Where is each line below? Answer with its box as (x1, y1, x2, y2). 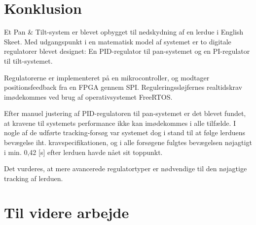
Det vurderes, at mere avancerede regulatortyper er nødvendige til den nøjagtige (4, 163, 247, 174)
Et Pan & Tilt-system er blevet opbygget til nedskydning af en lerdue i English (4, 27, 244, 37)
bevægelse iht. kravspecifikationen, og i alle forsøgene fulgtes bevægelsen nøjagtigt (4, 137, 252, 148)
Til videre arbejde (4, 202, 129, 222)
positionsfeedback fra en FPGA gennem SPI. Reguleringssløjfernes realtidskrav (4, 82, 243, 92)
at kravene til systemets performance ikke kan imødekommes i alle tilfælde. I (4, 117, 236, 128)
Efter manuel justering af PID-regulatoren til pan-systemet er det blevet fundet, (4, 108, 246, 118)
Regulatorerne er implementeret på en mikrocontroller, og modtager (4, 72, 210, 82)
